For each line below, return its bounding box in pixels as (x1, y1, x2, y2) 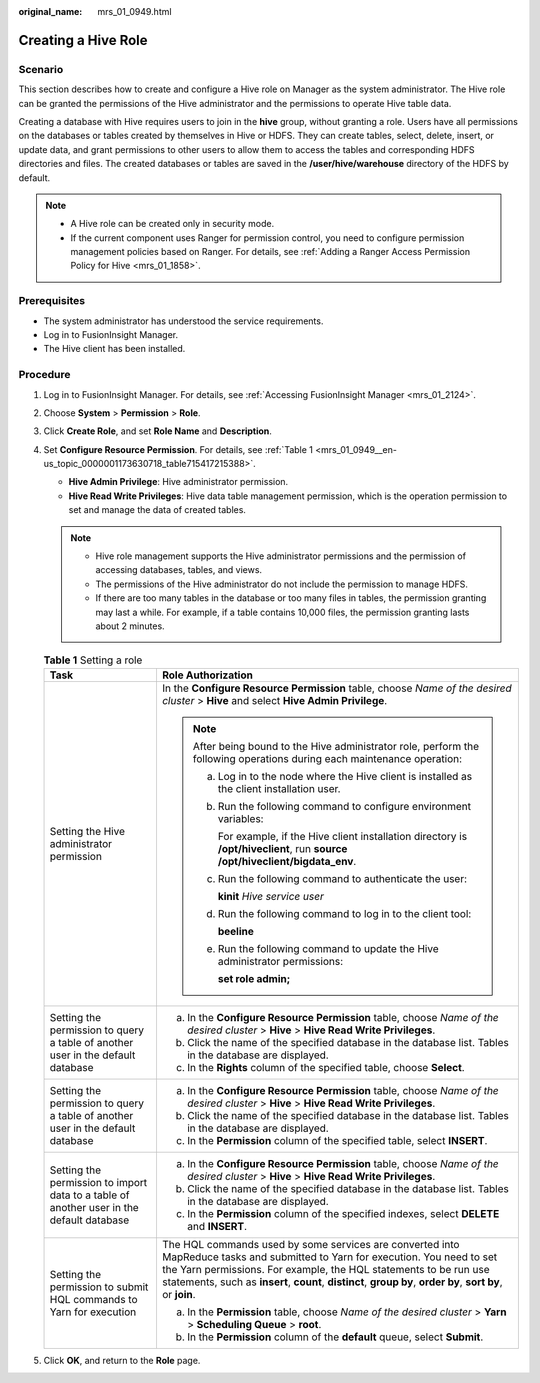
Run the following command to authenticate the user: (217, 871, 468, 885)
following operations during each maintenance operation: (192, 751, 463, 765)
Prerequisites (18, 294, 85, 308)
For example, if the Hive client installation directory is (217, 829, 468, 843)
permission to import (49, 1175, 148, 1189)
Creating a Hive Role (18, 31, 149, 49)
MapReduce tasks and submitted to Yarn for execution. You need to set (161, 1250, 498, 1264)
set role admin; (217, 971, 291, 985)
